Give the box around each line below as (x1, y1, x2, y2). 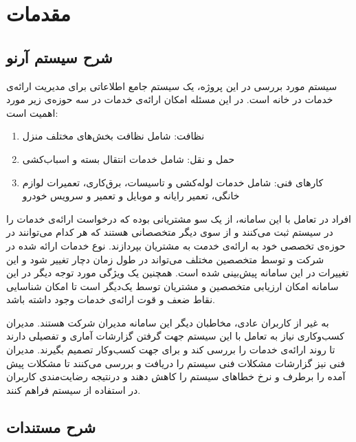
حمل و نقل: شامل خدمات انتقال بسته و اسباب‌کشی (22, 151, 235, 166)
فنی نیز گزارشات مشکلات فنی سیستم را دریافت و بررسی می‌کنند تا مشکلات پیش (6, 355, 345, 370)
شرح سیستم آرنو (6, 46, 113, 67)
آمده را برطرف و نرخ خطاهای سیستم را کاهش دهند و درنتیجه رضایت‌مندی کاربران (6, 369, 346, 384)
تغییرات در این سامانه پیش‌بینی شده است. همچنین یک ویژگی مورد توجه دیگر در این (6, 265, 349, 280)
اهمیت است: (6, 105, 58, 120)
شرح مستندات (6, 416, 96, 437)
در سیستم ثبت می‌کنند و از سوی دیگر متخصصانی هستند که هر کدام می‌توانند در (6, 225, 333, 239)
